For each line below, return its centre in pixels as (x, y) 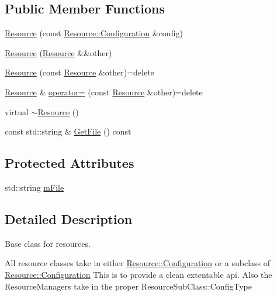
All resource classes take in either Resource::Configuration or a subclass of (138, 263)
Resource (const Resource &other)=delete (79, 72)
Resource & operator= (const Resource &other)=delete (104, 92)
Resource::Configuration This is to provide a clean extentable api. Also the (138, 274)
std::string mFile (34, 187)
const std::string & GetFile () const (68, 131)
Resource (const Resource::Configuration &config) (94, 33)
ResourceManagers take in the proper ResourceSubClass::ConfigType (128, 286)
